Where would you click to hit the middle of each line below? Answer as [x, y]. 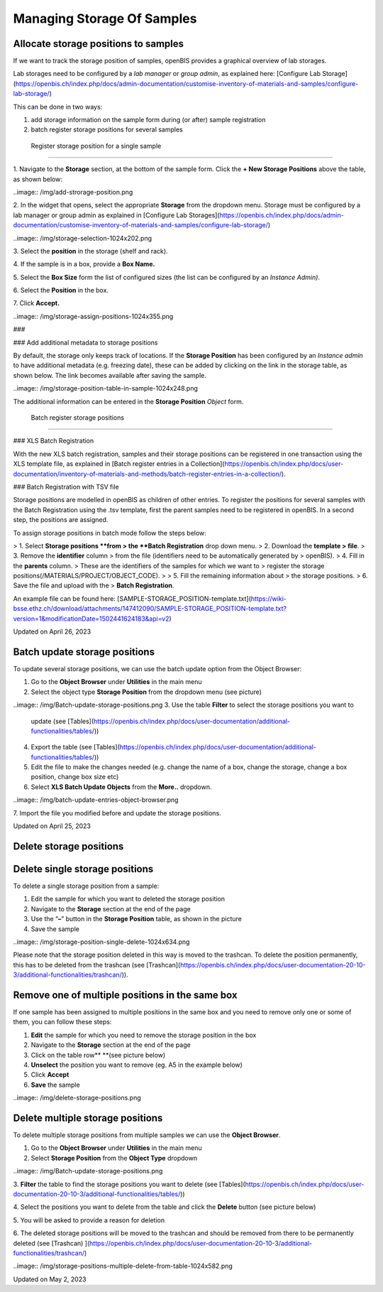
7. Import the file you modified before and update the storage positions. [117, 813]
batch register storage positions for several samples [107, 130]
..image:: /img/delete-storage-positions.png [77, 1098]
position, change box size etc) [75, 777]
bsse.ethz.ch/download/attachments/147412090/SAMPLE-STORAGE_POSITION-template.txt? [150, 609]
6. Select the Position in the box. [61, 291]
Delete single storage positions [83, 869]
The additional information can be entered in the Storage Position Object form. [128, 401]
